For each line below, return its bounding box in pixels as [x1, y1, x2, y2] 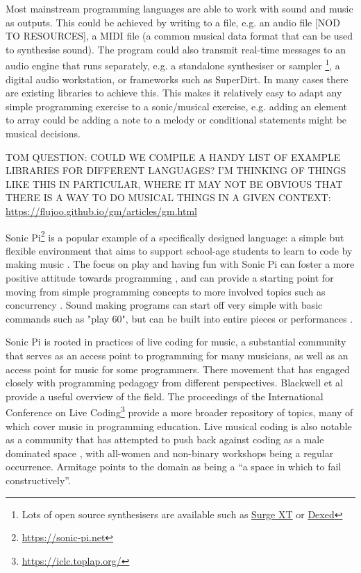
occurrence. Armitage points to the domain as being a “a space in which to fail [6, 459, 342, 474]
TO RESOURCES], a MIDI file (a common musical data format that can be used [6, 28, 353, 43]
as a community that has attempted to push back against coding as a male [6, 432, 324, 447]
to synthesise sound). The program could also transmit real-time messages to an [6, 42, 346, 56]
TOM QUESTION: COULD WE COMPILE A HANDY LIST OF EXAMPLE [6, 149, 341, 164]
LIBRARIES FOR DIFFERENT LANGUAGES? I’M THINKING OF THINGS [6, 163, 346, 178]
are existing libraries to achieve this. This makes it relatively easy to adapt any [6, 85, 342, 100]
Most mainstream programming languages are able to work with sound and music [6, 1, 353, 15]
